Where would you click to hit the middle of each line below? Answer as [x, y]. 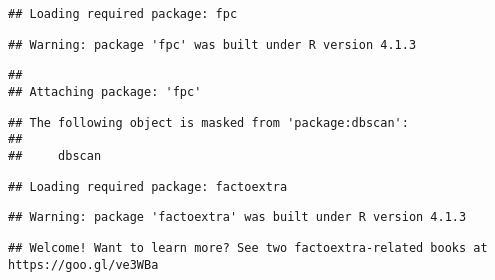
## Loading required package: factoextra [148, 186]
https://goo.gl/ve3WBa [83, 264]
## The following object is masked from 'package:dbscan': [208, 122]
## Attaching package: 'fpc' [105, 91]
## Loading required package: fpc [123, 14]
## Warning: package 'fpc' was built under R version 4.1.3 [212, 44]
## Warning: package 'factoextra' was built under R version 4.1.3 [237, 217]
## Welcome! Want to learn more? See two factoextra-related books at [248, 247]
